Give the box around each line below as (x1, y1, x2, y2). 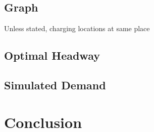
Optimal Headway (4, 48, 100, 63)
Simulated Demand (4, 77, 106, 92)
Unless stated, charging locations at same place (4, 23, 150, 34)
